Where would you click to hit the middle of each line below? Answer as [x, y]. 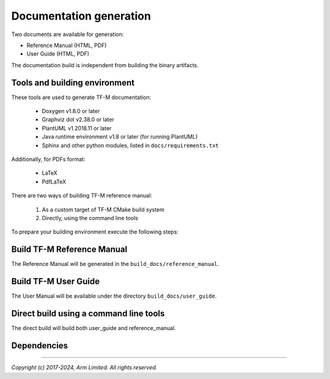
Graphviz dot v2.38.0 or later [78, 120]
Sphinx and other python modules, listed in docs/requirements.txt [130, 145]
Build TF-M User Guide [56, 281]
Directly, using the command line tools [90, 218]
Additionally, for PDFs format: [48, 159]
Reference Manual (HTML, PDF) [67, 45]
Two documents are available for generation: [68, 34]
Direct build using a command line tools [88, 313]
